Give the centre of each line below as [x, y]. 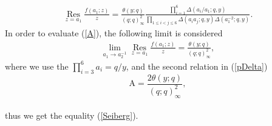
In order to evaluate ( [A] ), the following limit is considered [114, 33]
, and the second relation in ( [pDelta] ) [197, 66]
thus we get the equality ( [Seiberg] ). [72, 115]
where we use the [37, 66]
